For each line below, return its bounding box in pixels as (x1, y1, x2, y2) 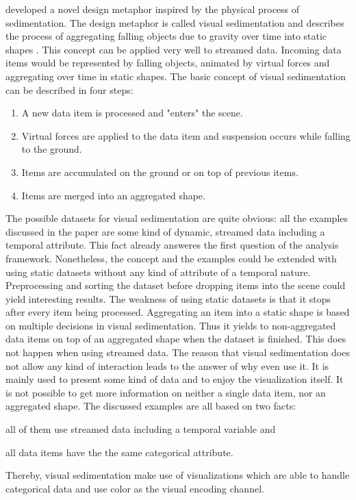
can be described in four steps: (5, 82, 133, 97)
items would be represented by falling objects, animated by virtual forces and (5, 55, 330, 70)
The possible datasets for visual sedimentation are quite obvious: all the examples (5, 211, 348, 225)
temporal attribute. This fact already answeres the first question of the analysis (5, 238, 339, 252)
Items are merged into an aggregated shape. (21, 188, 205, 202)
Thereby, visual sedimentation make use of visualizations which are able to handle (5, 468, 350, 482)
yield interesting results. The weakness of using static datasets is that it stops (5, 291, 331, 305)
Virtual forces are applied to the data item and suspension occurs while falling (21, 128, 351, 142)
